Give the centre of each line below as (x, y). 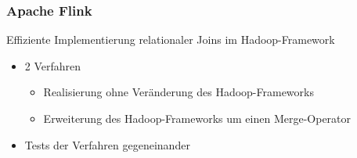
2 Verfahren (53, 65)
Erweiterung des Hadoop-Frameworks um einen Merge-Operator (197, 118)
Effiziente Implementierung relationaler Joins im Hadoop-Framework (171, 39)
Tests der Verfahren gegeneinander (107, 144)
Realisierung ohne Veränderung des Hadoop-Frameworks (178, 92)
